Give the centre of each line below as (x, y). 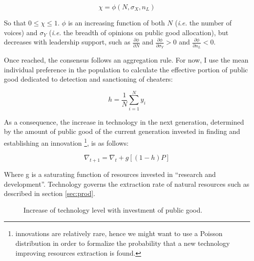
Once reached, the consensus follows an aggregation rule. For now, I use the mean (126, 59)
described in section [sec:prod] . (50, 193)
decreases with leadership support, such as (67, 42)
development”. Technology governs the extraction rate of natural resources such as (127, 184)
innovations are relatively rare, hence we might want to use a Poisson (119, 233)
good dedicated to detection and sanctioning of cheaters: (88, 79)
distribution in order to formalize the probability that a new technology (123, 243)
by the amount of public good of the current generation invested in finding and (122, 131)
